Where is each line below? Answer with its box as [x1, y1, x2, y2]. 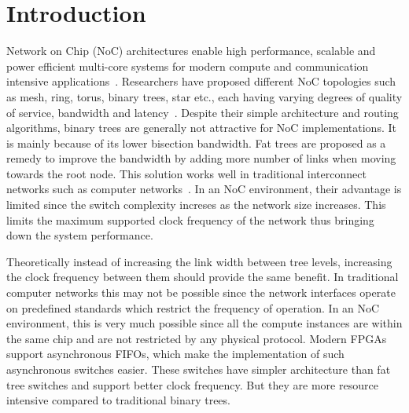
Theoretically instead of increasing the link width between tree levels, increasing [6, 253, 392, 269]
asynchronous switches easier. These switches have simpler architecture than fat [6, 361, 391, 377]
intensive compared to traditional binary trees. [6, 392, 230, 408]
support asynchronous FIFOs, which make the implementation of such [6, 345, 345, 362]
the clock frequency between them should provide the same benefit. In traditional [6, 269, 399, 285]
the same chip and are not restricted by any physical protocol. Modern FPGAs [6, 330, 387, 346]
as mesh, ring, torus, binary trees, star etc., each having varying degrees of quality [6, 88, 403, 104]
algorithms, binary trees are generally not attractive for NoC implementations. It [6, 119, 396, 136]
